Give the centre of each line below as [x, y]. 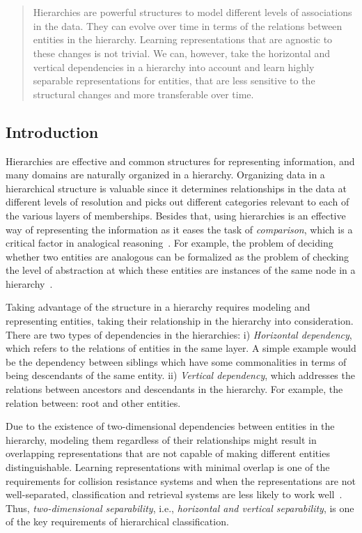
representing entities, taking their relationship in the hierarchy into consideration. [180, 321]
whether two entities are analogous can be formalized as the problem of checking [178, 256]
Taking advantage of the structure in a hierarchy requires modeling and [158, 307]
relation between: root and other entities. [93, 402]
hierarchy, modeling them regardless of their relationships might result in [161, 439]
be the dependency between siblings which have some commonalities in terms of [176, 361]
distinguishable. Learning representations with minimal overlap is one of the [168, 467]
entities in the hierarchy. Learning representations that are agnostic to [183, 39]
